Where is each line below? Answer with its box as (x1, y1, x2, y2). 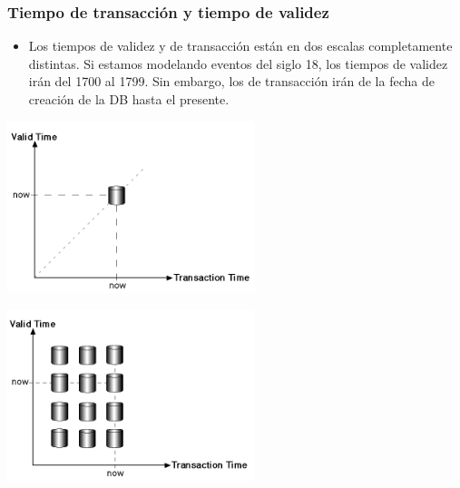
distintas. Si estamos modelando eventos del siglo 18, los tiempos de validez (28, 54, 448, 73)
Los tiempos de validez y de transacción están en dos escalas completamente (28, 36, 453, 55)
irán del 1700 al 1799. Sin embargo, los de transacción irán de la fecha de (28, 72, 435, 91)
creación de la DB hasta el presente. (28, 90, 230, 108)
